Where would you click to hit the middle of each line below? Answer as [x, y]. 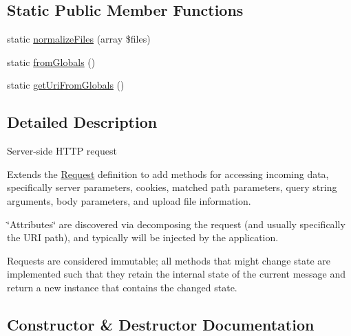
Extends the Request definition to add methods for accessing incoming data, [168, 173]
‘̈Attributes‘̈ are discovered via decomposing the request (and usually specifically [176, 224]
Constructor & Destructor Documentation [161, 324]
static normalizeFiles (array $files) [79, 39]
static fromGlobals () [51, 61]
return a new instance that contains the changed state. [122, 287]
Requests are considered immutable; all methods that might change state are [169, 260]
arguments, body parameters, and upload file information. [129, 200]
